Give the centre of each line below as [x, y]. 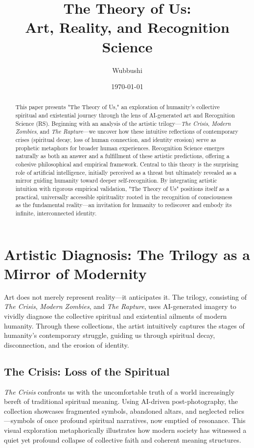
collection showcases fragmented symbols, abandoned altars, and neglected [115, 411]
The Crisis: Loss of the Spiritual [87, 371]
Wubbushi [127, 70]
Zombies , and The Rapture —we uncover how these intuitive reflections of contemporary [127, 131]
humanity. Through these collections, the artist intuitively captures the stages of [124, 325]
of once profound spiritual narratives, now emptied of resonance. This [141, 420]
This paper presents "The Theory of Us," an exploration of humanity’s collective [117, 107]
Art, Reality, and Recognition [127, 27]
